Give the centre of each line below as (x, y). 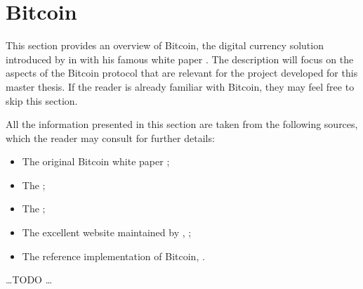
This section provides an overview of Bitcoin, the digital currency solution (165, 45)
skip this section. (42, 100)
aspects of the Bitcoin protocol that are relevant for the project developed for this (182, 73)
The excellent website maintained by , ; (107, 232)
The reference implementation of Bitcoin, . (113, 256)
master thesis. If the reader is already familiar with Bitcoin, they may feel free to (180, 86)
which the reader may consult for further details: (110, 137)
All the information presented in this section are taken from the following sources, (182, 124)
